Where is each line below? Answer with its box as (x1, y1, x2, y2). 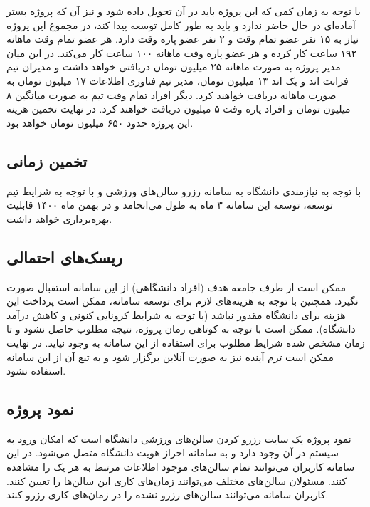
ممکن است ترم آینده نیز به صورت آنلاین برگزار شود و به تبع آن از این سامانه (6, 349, 334, 364)
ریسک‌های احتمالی (6, 246, 123, 268)
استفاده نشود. (6, 363, 66, 378)
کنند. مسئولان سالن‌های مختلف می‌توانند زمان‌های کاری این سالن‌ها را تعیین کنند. (6, 473, 347, 488)
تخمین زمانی (6, 150, 88, 172)
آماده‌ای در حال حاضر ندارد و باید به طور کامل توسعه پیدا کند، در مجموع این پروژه (6, 17, 356, 32)
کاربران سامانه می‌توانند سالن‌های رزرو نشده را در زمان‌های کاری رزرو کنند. (6, 487, 329, 502)
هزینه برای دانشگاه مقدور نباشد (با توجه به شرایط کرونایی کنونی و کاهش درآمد (6, 307, 346, 322)
